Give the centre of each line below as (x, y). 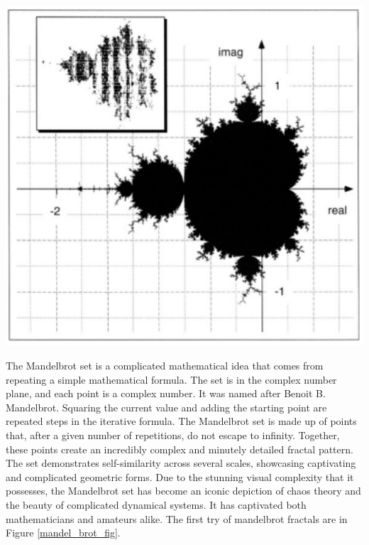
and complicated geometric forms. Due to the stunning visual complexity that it (180, 476)
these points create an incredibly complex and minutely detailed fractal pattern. (180, 449)
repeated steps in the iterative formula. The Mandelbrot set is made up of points (181, 421)
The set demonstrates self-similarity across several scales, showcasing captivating (181, 463)
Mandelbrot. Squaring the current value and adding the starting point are (166, 407)
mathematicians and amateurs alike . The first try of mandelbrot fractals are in (177, 518)
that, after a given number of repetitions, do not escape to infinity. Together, (173, 435)
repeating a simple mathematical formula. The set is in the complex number (171, 379)
